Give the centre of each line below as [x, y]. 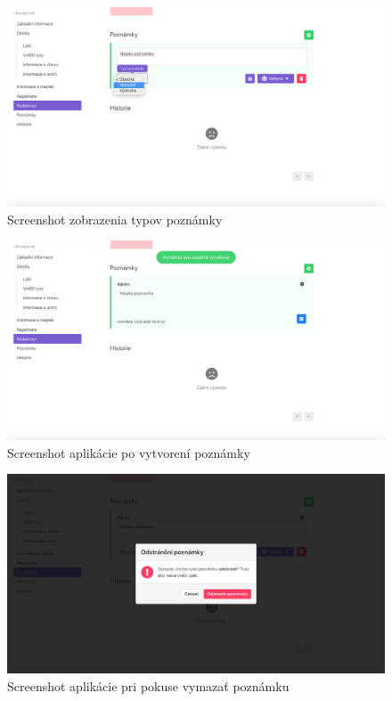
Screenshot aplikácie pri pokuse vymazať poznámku [148, 685]
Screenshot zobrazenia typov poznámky [115, 219]
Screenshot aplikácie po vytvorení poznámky [129, 452]
